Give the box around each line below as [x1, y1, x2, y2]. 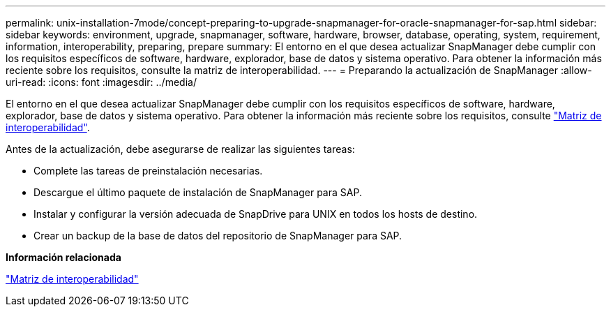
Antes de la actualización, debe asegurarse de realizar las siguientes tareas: [6, 143, 355, 155]
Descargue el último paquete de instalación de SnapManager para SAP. [33, 186, 362, 198]
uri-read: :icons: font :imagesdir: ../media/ [6, 76, 197, 88]
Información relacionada [6, 251, 121, 263]
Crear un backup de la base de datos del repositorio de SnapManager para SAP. [33, 230, 402, 242]
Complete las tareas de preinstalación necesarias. [33, 165, 263, 177]
